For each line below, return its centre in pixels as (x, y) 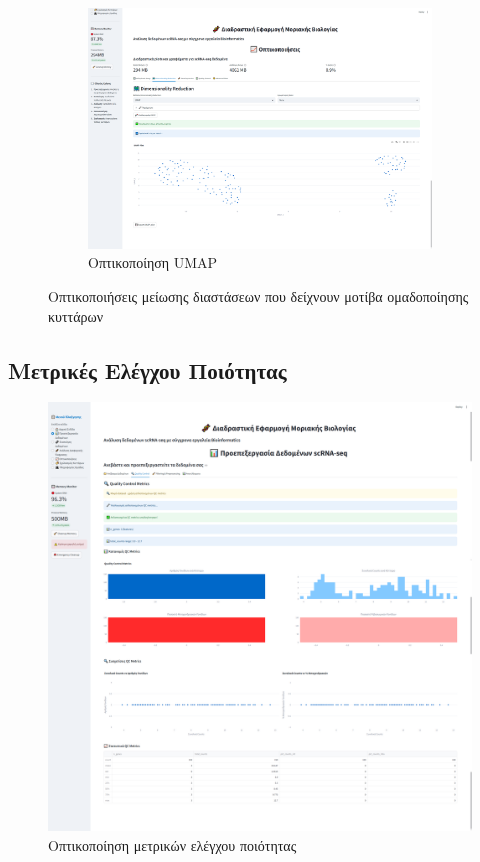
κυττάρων (76, 315)
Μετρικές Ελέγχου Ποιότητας (147, 369)
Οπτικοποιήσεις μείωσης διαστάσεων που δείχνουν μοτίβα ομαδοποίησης (258, 296)
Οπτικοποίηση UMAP (153, 262)
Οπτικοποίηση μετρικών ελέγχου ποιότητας (172, 845)
